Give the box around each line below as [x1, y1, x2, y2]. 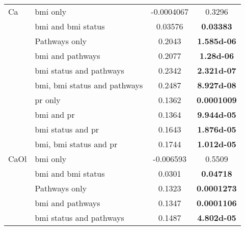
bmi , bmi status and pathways [35, 79, 143, 91]
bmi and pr [35, 109, 75, 120]
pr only [35, 94, 61, 106]
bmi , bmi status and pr [35, 138, 118, 150]
